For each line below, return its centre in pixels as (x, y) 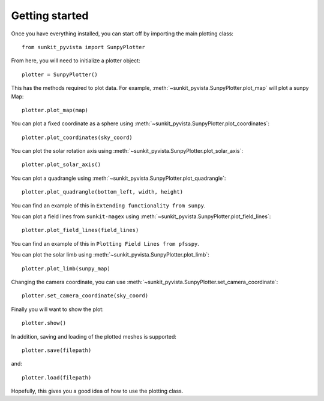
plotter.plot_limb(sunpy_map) (66, 269)
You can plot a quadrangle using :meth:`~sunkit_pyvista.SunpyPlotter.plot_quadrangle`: (118, 178)
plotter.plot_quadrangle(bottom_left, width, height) (102, 192)
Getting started (50, 16)
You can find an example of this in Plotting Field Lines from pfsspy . (105, 243)
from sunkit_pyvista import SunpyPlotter (83, 47)
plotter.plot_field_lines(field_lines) (80, 230)
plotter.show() (44, 323)
